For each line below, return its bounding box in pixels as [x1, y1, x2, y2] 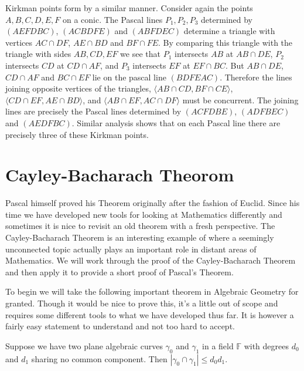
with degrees [244, 339, 289, 352]
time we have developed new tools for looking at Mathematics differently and [5, 208, 282, 220]
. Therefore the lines [220, 70, 292, 83]
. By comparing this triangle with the [158, 36, 293, 48]
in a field [202, 339, 234, 352]
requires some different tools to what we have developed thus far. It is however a [5, 308, 294, 321]
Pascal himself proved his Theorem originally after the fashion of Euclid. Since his [5, 197, 300, 209]
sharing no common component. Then [31, 352, 168, 365]
